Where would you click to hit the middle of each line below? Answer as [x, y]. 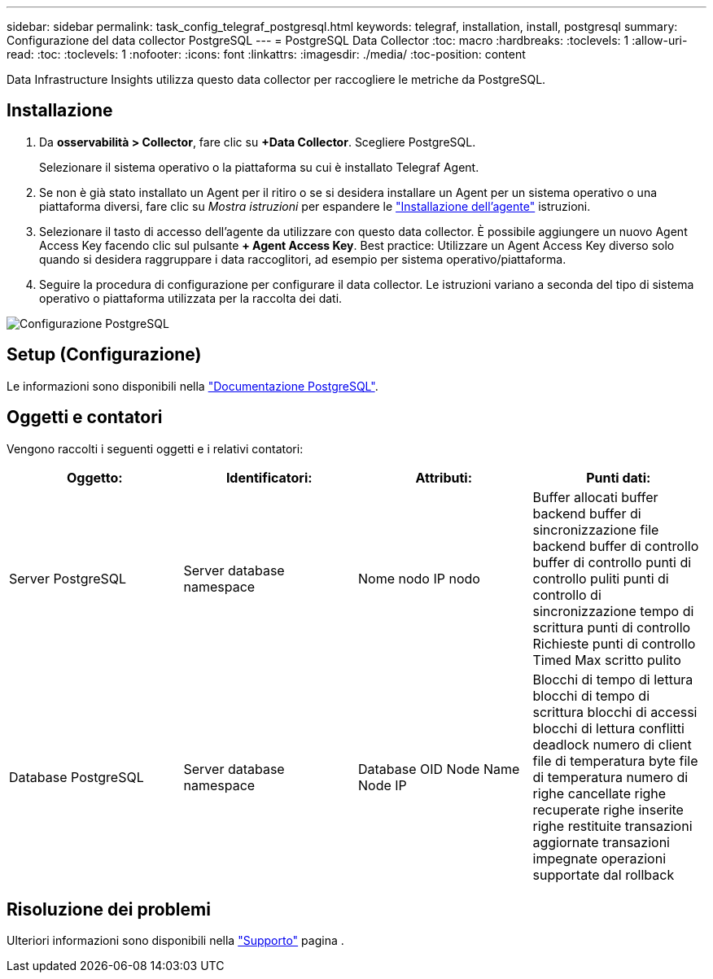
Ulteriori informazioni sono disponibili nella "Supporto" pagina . [175, 941]
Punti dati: [619, 477]
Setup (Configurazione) [104, 355]
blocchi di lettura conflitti [608, 728]
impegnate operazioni [599, 858]
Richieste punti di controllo [614, 643]
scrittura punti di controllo [612, 627]
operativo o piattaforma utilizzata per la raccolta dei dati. [191, 298]
